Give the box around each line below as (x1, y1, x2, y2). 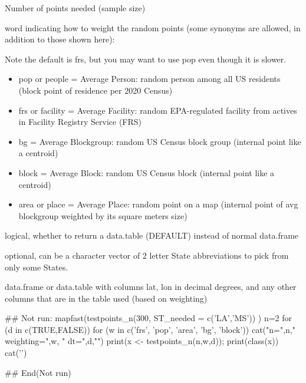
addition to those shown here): (5, 33, 115, 45)
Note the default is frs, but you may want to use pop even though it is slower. (5, 52, 287, 65)
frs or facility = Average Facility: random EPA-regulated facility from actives (18, 104, 297, 116)
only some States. (5, 260, 68, 273)
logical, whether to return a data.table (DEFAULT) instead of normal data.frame (5, 229, 299, 242)
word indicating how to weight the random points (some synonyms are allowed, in (5, 21, 301, 34)
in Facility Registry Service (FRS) (18, 115, 142, 128)
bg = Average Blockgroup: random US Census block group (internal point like (18, 135, 301, 147)
